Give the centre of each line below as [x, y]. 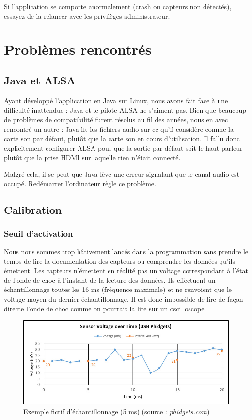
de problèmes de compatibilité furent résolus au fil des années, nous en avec [116, 119]
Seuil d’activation [39, 233]
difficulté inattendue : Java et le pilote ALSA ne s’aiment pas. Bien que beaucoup [125, 110]
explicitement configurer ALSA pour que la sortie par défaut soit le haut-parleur [123, 148]
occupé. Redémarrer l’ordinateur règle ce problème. [80, 183]
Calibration [33, 209]
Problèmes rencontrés [78, 49]
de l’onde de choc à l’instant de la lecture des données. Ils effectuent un [110, 280]
